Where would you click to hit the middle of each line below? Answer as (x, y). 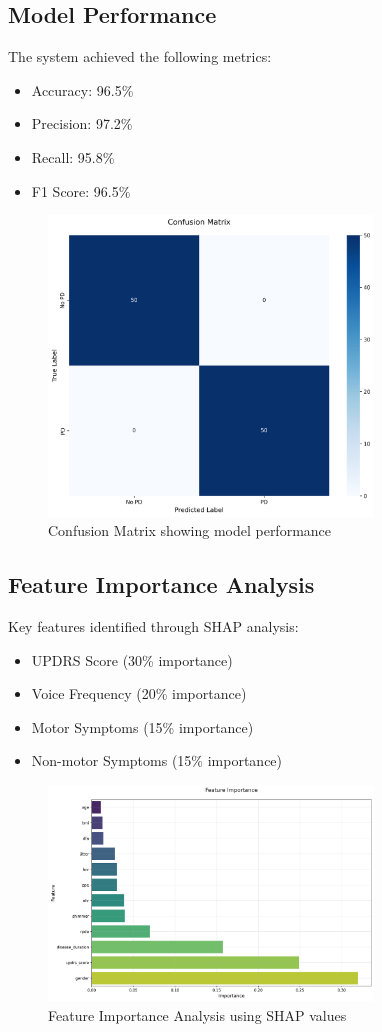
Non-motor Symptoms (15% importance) (157, 760)
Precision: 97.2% (82, 123)
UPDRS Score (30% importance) (132, 659)
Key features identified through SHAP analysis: (153, 626)
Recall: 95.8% (73, 156)
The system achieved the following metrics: (140, 56)
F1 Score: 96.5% (81, 190)
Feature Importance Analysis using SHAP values (197, 1015)
